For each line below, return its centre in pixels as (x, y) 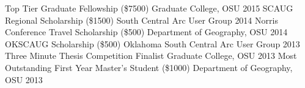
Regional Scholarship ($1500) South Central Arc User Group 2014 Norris (141, 20)
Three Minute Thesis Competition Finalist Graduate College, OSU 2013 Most (151, 56)
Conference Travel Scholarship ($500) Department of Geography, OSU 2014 (146, 32)
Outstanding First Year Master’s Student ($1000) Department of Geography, (149, 67)
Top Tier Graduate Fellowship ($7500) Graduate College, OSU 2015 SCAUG (149, 8)
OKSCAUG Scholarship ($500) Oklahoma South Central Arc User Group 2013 (152, 43)
